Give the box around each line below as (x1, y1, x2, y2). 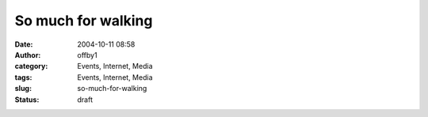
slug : (14, 84, 32, 93)
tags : (14, 72, 32, 82)
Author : (14, 50, 41, 59)
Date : (14, 40, 33, 49)
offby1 (77, 50, 98, 59)
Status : (14, 95, 40, 104)
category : (14, 62, 48, 71)
